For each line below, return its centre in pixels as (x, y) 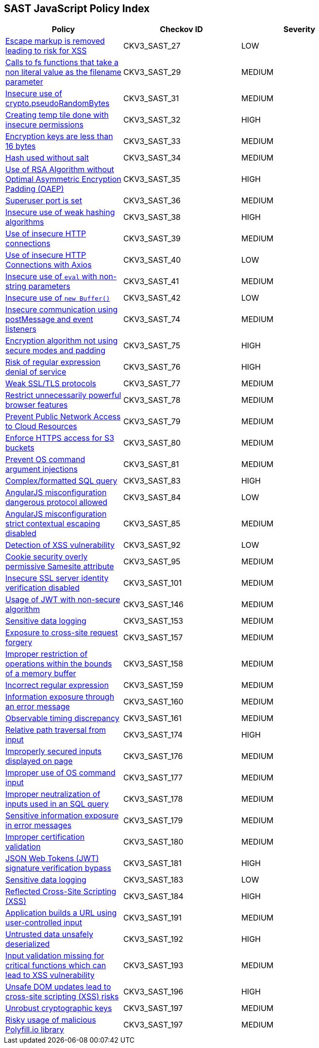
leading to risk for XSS (46, 51)
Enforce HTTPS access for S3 (60, 438)
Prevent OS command (45, 460)
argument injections (42, 469)
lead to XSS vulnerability (50, 975)
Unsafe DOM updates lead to (58, 987)
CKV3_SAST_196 (153, 992)
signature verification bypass (58, 868)
